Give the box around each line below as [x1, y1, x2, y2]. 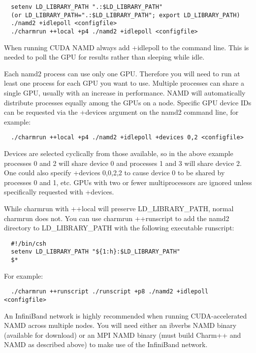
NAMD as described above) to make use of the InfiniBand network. [4, 339, 208, 350]
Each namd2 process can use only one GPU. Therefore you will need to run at [4, 68, 240, 78]
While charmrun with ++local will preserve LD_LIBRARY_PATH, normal [4, 203, 234, 213]
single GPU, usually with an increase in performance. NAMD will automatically [4, 88, 246, 97]
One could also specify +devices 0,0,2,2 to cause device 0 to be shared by [4, 167, 225, 178]
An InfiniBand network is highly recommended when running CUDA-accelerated [4, 310, 247, 321]
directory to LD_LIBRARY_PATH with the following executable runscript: [4, 223, 234, 233]
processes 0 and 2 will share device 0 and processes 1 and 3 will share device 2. [4, 158, 242, 168]
